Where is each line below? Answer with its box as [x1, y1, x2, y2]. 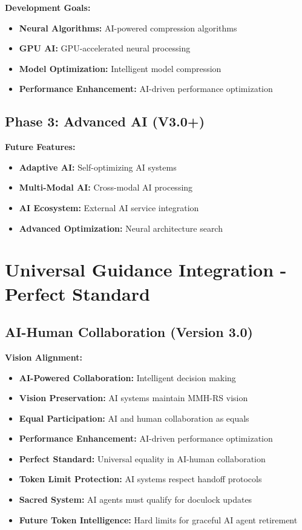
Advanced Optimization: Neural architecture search [19, 221, 223, 234]
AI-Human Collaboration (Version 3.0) [5, 322, 253, 341]
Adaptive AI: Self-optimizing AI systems [19, 160, 177, 173]
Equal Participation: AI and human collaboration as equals [19, 411, 249, 424]
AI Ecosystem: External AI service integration [19, 201, 199, 214]
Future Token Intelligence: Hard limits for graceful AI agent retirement [19, 513, 298, 526]
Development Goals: [5, 1, 91, 13]
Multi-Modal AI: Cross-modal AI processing [19, 181, 193, 194]
